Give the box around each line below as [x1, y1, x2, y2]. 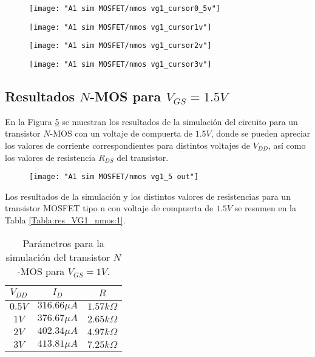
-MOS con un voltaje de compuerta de [50, 127, 193, 140]
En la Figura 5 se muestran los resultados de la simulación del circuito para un [5, 115, 298, 127]
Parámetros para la [22, 236, 104, 250]
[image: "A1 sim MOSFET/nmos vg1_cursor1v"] [29, 22, 212, 32]
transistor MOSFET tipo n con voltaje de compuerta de [5, 202, 214, 214]
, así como [268, 139, 306, 152]
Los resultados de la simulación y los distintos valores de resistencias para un [5, 189, 291, 202]
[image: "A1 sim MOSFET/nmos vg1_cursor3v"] [29, 59, 212, 69]
